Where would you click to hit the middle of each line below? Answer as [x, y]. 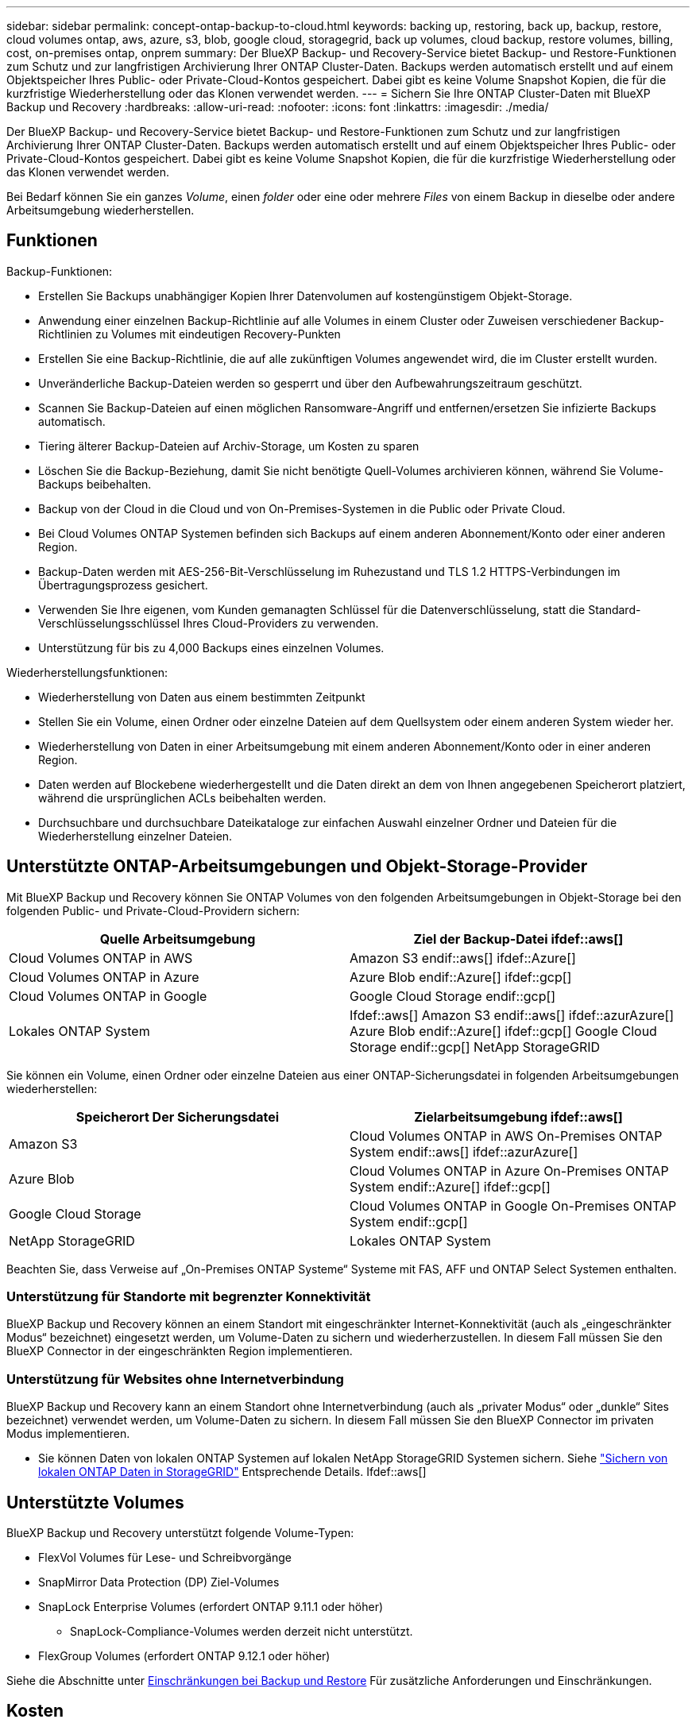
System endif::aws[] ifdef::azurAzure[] [464, 1151]
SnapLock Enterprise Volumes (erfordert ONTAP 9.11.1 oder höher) [211, 1607]
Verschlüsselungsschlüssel [109, 623]
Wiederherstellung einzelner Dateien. [135, 836]
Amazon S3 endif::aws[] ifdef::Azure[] [463, 958]
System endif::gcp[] [409, 1221]
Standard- [615, 609]
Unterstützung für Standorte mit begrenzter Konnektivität [189, 1297]
